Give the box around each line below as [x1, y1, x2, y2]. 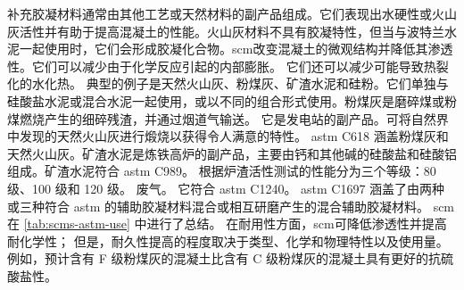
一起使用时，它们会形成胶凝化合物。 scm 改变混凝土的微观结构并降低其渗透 [19, 39, 453, 58]
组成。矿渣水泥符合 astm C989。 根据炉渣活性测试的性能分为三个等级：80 [7, 162, 436, 180]
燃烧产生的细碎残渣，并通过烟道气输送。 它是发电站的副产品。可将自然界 [19, 109, 449, 128]
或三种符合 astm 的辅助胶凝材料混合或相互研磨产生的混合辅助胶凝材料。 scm [7, 196, 455, 215]
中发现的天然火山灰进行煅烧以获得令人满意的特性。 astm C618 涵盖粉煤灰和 [7, 127, 449, 145]
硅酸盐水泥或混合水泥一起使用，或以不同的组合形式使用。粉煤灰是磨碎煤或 [7, 91, 444, 110]
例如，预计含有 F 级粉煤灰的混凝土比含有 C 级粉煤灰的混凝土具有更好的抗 [7, 249, 441, 268]
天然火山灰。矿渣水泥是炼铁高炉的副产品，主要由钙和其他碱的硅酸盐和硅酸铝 [7, 144, 457, 162]
